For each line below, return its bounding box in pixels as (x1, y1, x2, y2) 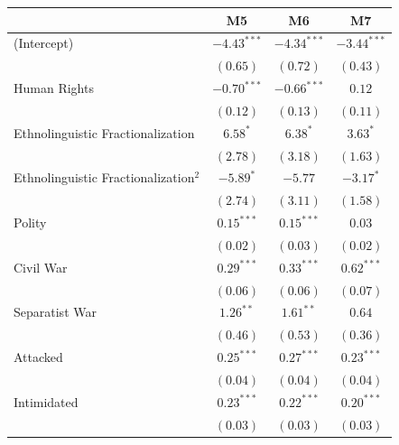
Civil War (14, 257, 68, 276)
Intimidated (14, 392, 79, 411)
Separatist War (14, 302, 97, 321)
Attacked (14, 348, 63, 366)
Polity (14, 213, 47, 232)
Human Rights (14, 79, 94, 97)
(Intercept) (14, 33, 74, 52)
